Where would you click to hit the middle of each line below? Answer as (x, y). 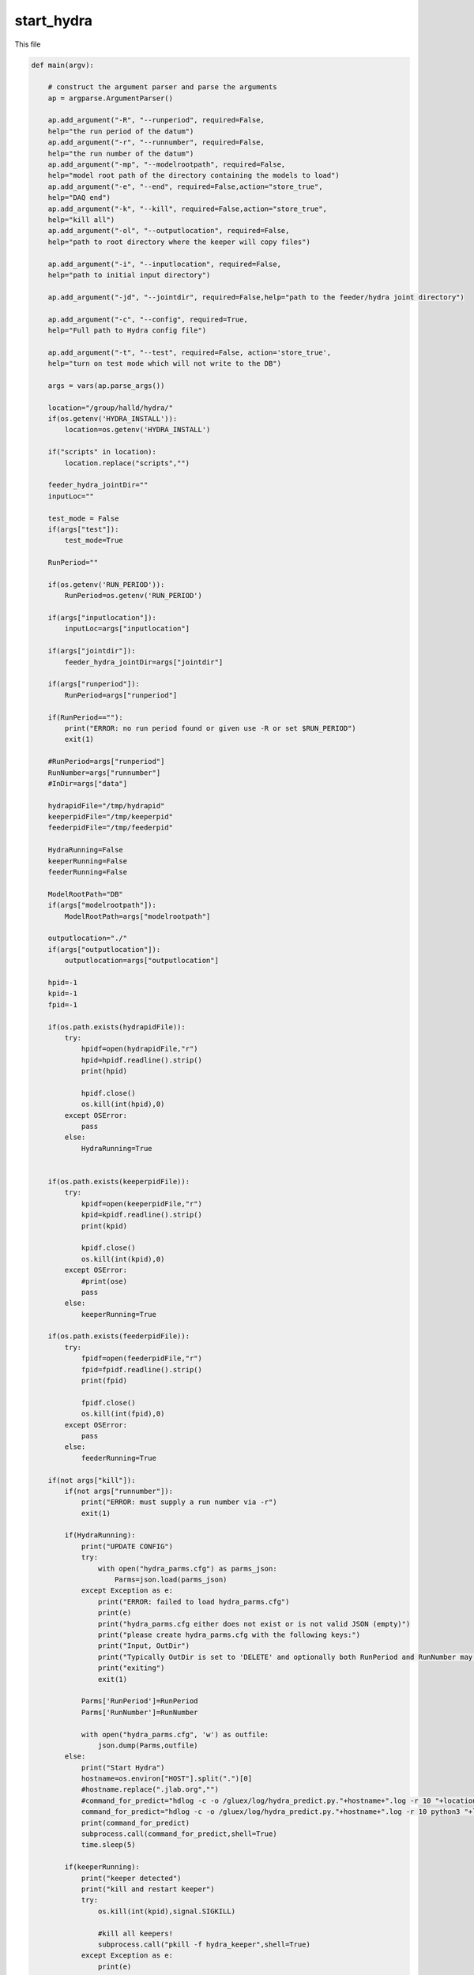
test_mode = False (83, 518)
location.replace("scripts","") (127, 463)
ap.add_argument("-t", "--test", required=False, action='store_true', (190, 352)
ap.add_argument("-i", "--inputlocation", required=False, (165, 264)
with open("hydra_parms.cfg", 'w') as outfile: (175, 1734)
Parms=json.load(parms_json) (171, 1580)
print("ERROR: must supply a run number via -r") (179, 1502)
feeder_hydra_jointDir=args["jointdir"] (144, 662)
